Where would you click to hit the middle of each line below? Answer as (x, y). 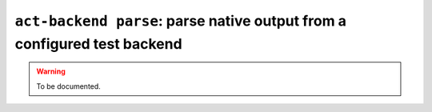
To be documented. (69, 86)
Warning (51, 71)
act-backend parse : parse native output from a (181, 21)
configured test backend (99, 44)
